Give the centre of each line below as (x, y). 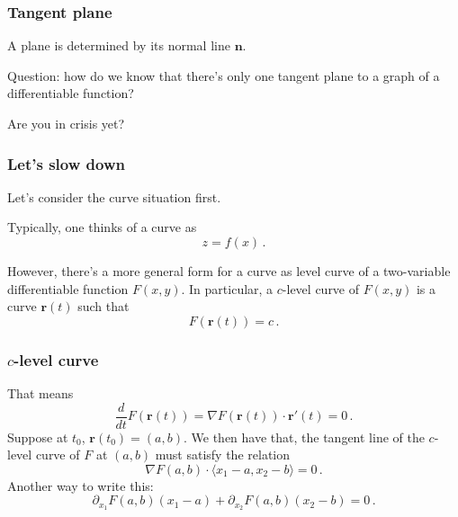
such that (103, 306)
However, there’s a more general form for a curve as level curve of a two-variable (229, 271)
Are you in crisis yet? (66, 123)
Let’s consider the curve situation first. (114, 196)
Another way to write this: (81, 485)
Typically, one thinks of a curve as (102, 227)
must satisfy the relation (222, 455)
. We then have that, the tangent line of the (304, 437)
